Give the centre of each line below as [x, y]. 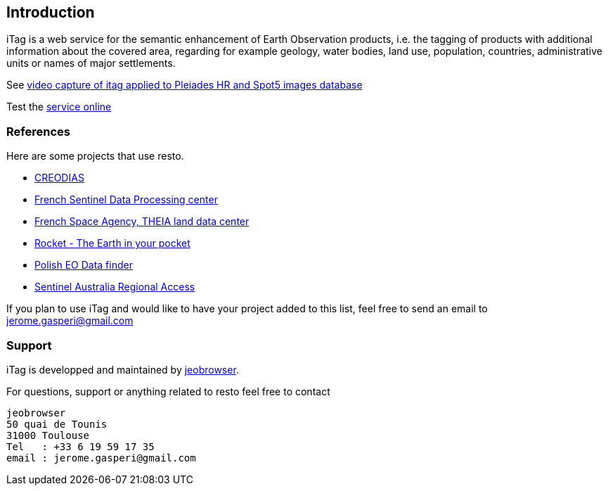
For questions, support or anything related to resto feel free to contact [168, 391]
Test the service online [59, 107]
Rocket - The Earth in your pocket [112, 243]
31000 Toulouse [48, 435]
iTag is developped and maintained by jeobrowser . [123, 369]
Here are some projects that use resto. [95, 156]
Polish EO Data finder [84, 265]
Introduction [51, 12]
